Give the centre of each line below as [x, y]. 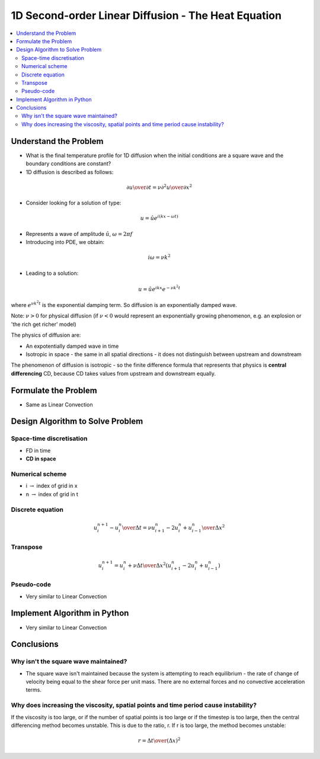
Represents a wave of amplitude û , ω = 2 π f [79, 233]
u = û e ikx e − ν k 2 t [159, 288]
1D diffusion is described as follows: [70, 172]
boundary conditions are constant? [68, 164]
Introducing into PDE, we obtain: [65, 242]
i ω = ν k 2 [159, 257]
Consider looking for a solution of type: [73, 203]
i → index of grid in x [52, 486]
